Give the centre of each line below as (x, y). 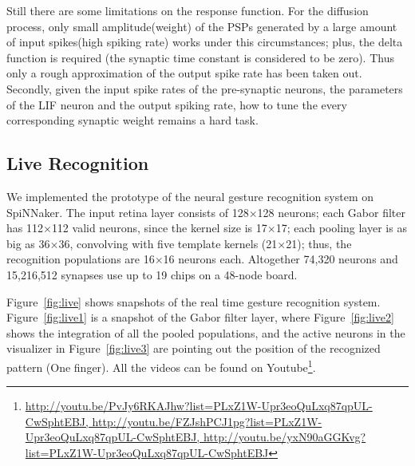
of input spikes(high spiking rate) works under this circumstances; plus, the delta (205, 42)
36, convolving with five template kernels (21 (168, 243)
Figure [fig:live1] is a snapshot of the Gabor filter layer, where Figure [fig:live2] (200, 317)
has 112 (25, 228)
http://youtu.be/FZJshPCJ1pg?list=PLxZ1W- (207, 421)
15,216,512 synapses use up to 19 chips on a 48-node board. (152, 274)
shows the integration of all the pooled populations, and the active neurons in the (206, 332)
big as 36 (28, 243)
